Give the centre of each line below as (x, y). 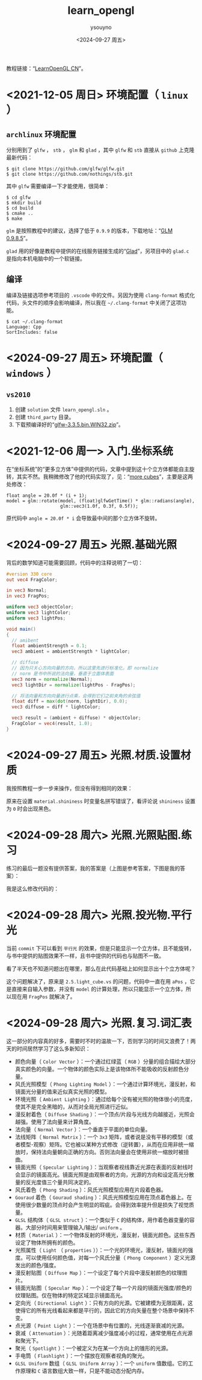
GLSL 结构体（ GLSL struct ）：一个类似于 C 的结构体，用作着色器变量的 (102, 1219)
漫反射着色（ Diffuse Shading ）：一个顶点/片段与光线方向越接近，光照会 (105, 1114)
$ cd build (20, 208)
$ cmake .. (20, 213)
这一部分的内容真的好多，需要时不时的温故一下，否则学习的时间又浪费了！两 (101, 1041)
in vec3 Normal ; (26, 590)
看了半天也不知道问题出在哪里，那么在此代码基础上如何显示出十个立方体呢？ (101, 968)
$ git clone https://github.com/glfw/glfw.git (66, 169)
